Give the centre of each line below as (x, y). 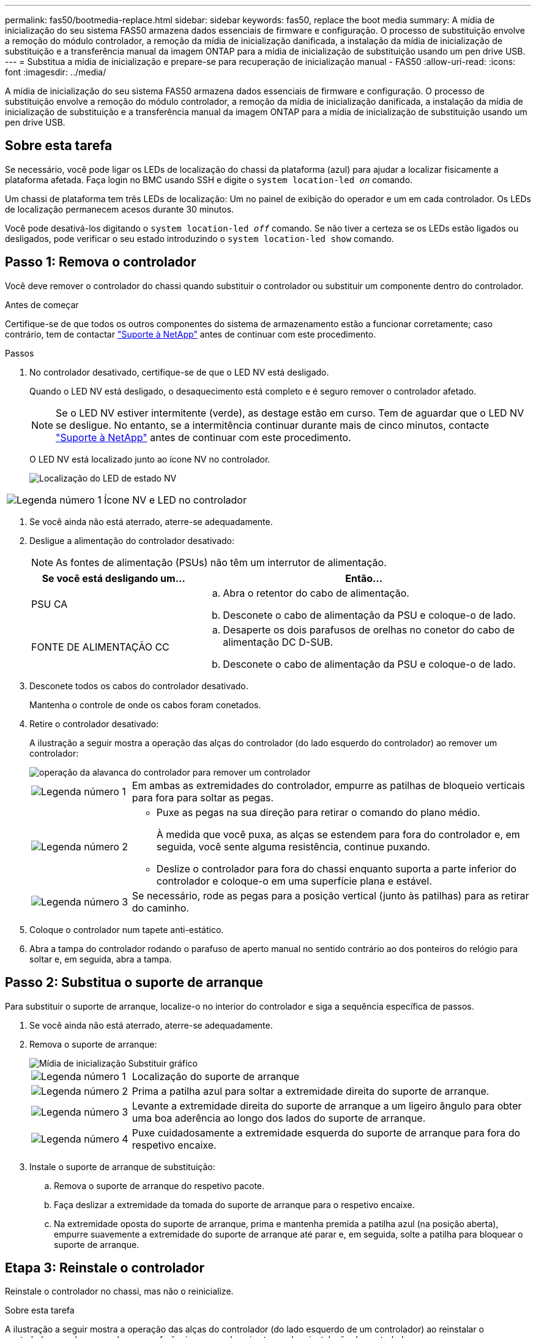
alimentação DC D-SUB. (278, 642)
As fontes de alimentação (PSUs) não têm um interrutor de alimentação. (221, 562)
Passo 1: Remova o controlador (101, 262)
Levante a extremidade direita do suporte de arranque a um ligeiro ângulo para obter (327, 1106)
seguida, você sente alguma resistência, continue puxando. (293, 846)
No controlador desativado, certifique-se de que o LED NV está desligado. (179, 372)
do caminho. (160, 908)
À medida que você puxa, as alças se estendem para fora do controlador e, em (338, 834)
